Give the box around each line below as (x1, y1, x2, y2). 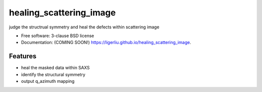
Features (9, 52, 36, 60)
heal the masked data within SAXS (21, 65, 90, 71)
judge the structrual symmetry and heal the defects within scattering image (9, 24, 160, 30)
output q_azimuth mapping (21, 79, 75, 84)
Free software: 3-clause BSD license (21, 33, 94, 39)
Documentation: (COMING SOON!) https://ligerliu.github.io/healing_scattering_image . (21, 39, 192, 45)
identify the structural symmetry (21, 71, 86, 77)
